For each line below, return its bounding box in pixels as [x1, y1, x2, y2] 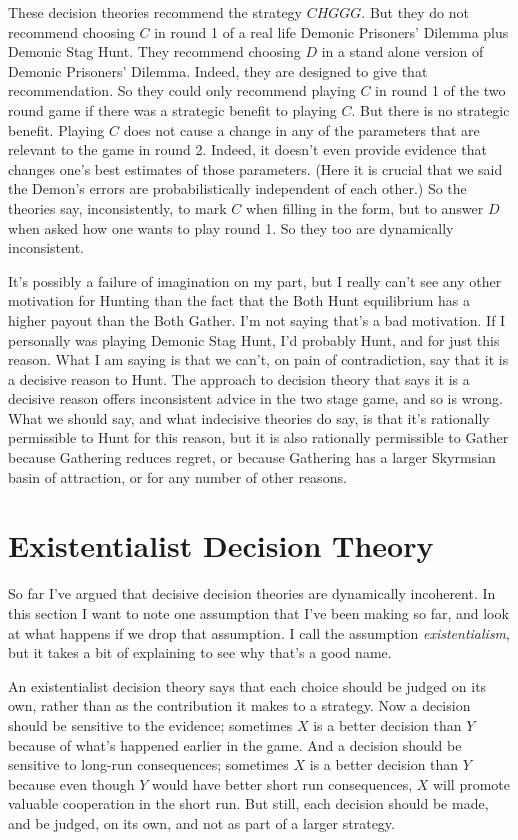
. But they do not [361, 2, 469, 22]
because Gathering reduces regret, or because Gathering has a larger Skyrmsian [8, 447, 496, 468]
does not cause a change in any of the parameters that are [123, 119, 480, 140]
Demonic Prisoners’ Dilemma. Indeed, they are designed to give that [8, 60, 428, 81]
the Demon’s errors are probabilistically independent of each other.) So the [8, 178, 467, 199]
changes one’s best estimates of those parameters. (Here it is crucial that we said [8, 158, 503, 179]
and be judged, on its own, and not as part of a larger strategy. [8, 812, 395, 833]
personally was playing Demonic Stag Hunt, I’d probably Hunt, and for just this [8, 329, 500, 350]
